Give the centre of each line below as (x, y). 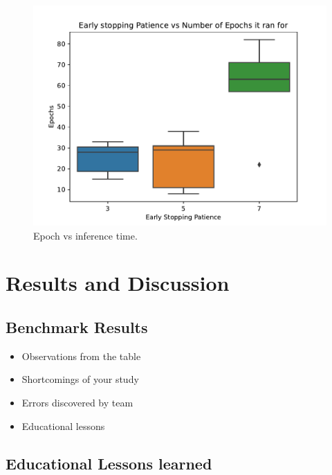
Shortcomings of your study (80, 379)
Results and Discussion (118, 283)
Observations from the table (81, 356)
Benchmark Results (77, 326)
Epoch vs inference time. (85, 235)
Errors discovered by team (77, 402)
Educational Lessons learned (109, 463)
